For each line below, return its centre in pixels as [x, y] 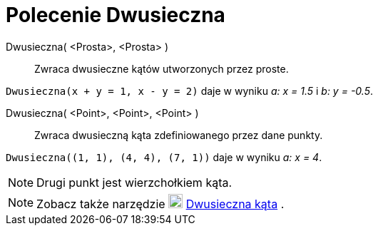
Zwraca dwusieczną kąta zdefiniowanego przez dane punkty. [179, 135]
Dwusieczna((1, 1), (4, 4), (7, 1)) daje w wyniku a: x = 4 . [164, 157]
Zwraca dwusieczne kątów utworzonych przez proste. [162, 68]
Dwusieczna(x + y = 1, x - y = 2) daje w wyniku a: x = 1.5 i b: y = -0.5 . [189, 91]
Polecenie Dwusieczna [116, 15]
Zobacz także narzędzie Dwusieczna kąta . [160, 204]
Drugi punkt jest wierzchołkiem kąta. [134, 182]
